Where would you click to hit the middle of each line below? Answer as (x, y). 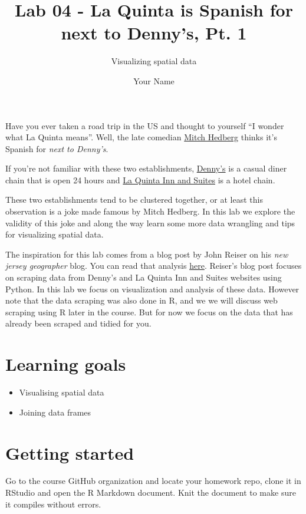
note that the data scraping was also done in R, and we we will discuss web (142, 300)
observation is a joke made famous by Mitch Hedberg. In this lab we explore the (150, 211)
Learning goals (66, 364)
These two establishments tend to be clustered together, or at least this (134, 200)
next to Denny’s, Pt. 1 (154, 33)
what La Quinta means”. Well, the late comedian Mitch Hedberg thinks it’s (141, 137)
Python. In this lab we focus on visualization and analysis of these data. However (152, 289)
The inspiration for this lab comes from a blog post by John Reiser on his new (147, 254)
